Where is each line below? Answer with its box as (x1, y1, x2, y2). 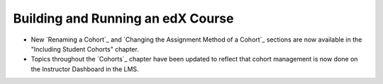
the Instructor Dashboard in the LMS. (30, 64, 139, 73)
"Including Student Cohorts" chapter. (30, 44, 140, 53)
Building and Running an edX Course (13, 11, 234, 26)
